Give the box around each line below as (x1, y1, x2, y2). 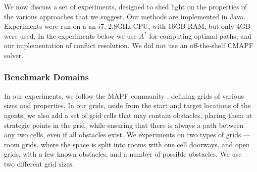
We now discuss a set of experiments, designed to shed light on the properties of (4, 1, 247, 11)
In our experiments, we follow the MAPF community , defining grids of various (4, 90, 244, 101)
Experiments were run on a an (4, 21, 96, 31)
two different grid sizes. (4, 158, 74, 169)
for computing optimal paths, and (149, 30, 252, 41)
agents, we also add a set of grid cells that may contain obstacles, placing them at (4, 110, 253, 120)
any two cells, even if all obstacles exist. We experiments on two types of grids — (4, 129, 251, 140)
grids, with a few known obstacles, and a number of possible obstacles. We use (4, 149, 242, 159)
